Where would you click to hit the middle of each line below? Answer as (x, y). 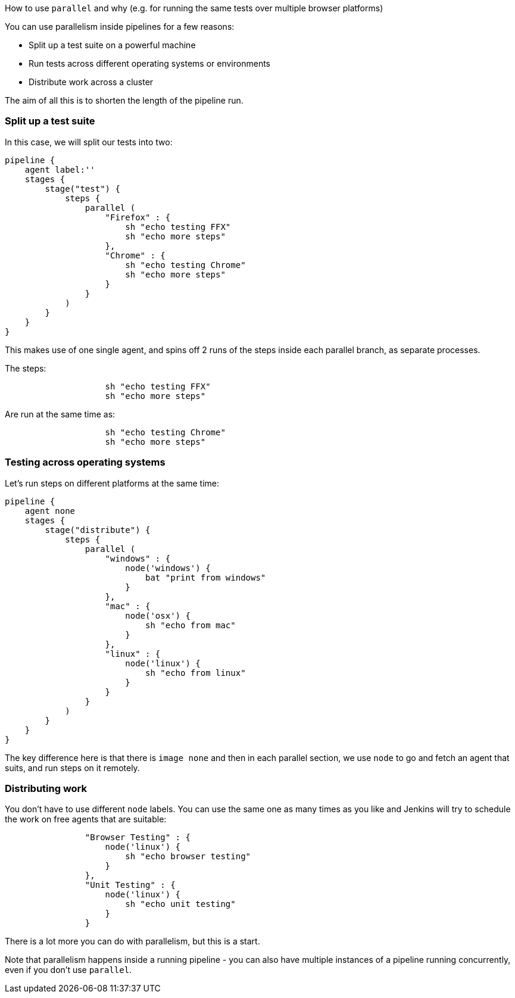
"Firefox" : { (138, 217)
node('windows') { (168, 568)
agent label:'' (60, 169)
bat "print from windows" (206, 577)
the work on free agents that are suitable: (86, 819)
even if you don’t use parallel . (68, 970)
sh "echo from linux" (196, 673)
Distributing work (46, 788)
